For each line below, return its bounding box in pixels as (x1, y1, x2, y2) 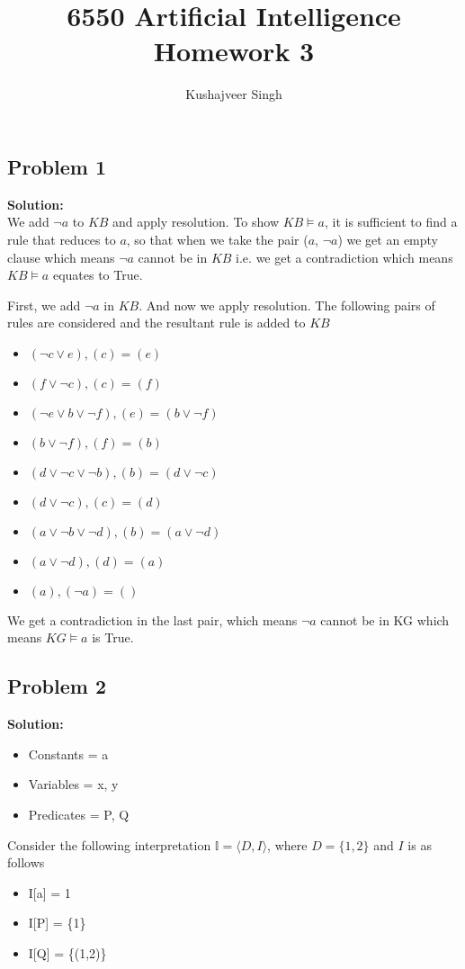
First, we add (7, 295, 81, 314)
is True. (92, 628, 134, 647)
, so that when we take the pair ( (126, 229, 309, 248)
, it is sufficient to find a (324, 212, 458, 231)
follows (7, 853, 45, 872)
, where (267, 835, 308, 854)
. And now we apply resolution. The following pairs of (139, 295, 435, 314)
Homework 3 (153, 32, 315, 69)
